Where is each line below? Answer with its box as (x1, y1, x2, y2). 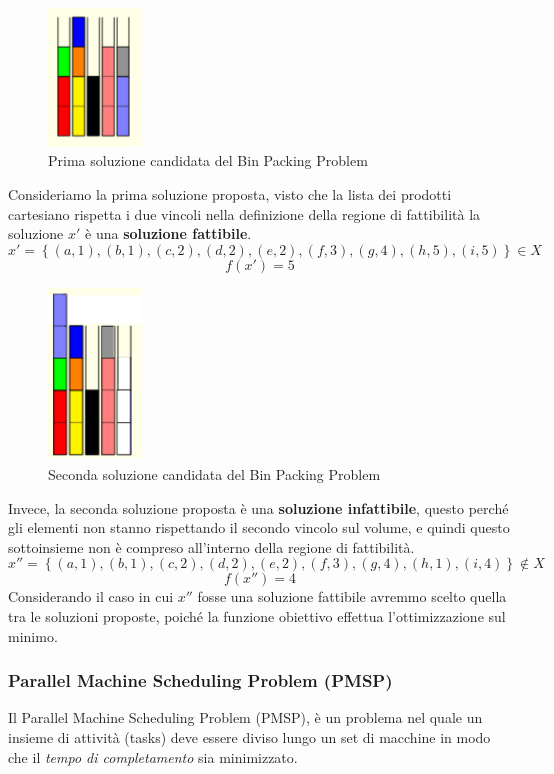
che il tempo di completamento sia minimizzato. (8, 746, 298, 767)
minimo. (8, 625, 58, 646)
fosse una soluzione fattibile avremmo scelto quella (197, 586, 507, 607)
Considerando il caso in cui (8, 586, 174, 607)
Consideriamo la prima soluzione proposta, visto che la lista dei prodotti (8, 184, 452, 205)
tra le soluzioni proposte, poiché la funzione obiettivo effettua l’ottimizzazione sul (8, 605, 506, 626)
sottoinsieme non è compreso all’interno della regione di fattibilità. (8, 536, 415, 557)
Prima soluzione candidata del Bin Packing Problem (48, 150, 368, 171)
